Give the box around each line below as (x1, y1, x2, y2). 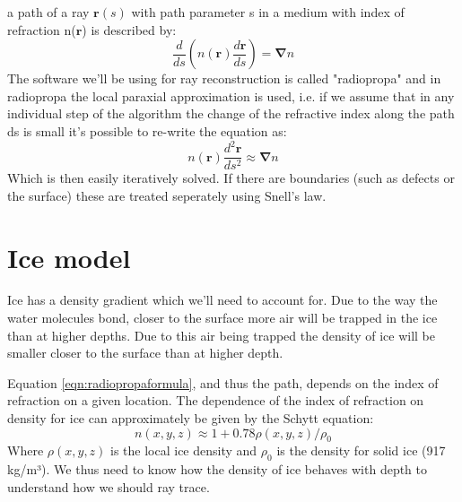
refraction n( (7, 20, 76, 39)
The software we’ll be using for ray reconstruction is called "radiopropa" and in (7, 69, 441, 88)
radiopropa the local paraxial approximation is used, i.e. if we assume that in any (7, 86, 455, 105)
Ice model (7, 238, 131, 275)
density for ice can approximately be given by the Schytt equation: (7, 409, 374, 427)
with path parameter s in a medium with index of (131, 3, 405, 21)
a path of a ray (7, 3, 90, 21)
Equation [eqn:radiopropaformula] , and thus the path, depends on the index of (7, 373, 439, 392)
